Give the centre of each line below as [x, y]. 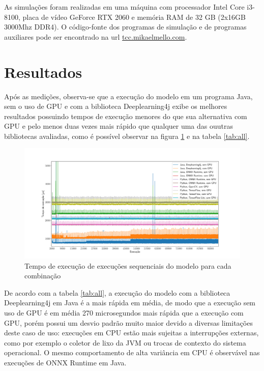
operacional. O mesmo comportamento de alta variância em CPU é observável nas [132, 352]
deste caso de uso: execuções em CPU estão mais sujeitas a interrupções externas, [131, 333]
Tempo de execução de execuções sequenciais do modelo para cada [128, 265]
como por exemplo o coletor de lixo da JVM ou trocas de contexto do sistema [125, 342]
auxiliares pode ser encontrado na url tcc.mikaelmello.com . [96, 36]
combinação [43, 276]
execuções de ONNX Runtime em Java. [65, 362]
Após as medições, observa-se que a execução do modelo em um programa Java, [128, 96]
